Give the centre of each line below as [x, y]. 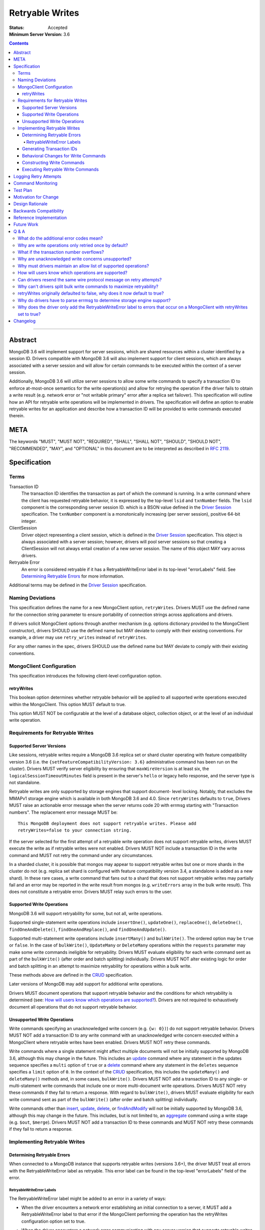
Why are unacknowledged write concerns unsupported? [75, 259]
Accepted [58, 28]
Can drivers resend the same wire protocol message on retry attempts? [90, 279]
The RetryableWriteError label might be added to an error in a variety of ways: [88, 1199]
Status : [17, 28]
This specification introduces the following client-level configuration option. [85, 676]
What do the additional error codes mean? [60, 238]
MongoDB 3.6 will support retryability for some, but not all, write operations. [86, 913]
